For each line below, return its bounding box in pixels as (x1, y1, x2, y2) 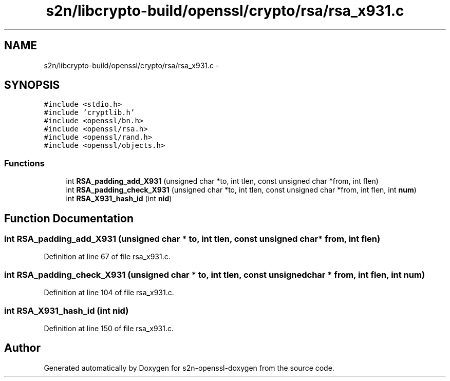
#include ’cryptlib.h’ (44, 108, 135, 117)
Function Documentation (4, 212, 134, 225)
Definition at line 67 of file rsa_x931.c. (44, 252, 171, 261)
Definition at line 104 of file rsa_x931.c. (44, 288, 174, 297)
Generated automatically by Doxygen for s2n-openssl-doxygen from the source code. (44, 363, 334, 372)
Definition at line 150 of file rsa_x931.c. (44, 323, 174, 333)
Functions (4, 158, 45, 168)
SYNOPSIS (4, 79, 60, 92)
